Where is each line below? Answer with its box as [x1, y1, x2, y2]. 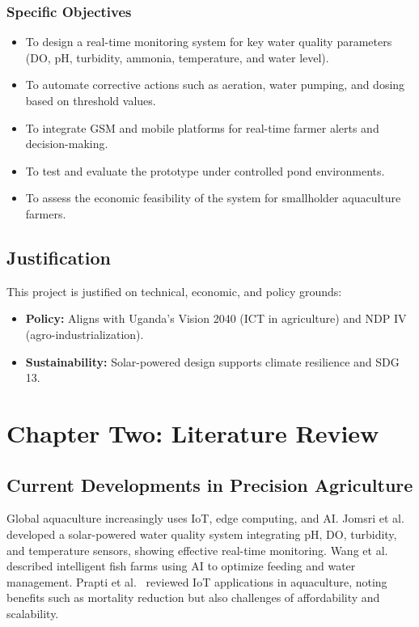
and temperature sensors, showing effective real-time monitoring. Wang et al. [6, 541, 388, 558]
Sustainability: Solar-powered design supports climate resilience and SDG [25, 353, 400, 370]
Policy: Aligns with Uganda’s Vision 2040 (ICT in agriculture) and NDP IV [25, 310, 407, 327]
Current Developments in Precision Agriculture [6, 472, 413, 497]
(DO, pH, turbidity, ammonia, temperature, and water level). [25, 49, 329, 66]
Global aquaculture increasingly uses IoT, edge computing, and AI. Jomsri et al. [6, 510, 404, 527]
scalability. [6, 604, 59, 621]
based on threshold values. [25, 92, 156, 108]
